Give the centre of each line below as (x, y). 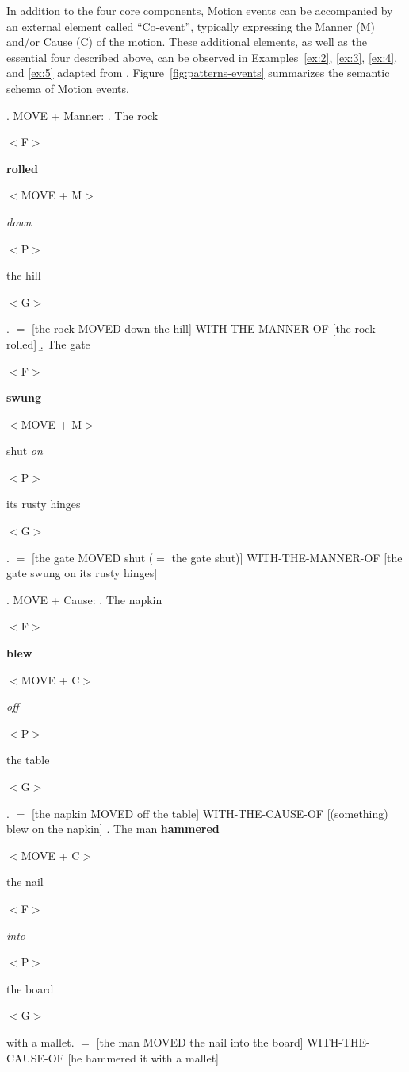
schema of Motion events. (68, 88)
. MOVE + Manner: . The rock (82, 115)
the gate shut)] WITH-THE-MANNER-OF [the (287, 557)
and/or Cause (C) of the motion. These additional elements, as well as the (187, 42)
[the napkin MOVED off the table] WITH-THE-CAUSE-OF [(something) (210, 813)
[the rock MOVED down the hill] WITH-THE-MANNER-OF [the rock (203, 328)
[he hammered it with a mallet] (143, 1057)
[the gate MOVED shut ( (92, 557)
